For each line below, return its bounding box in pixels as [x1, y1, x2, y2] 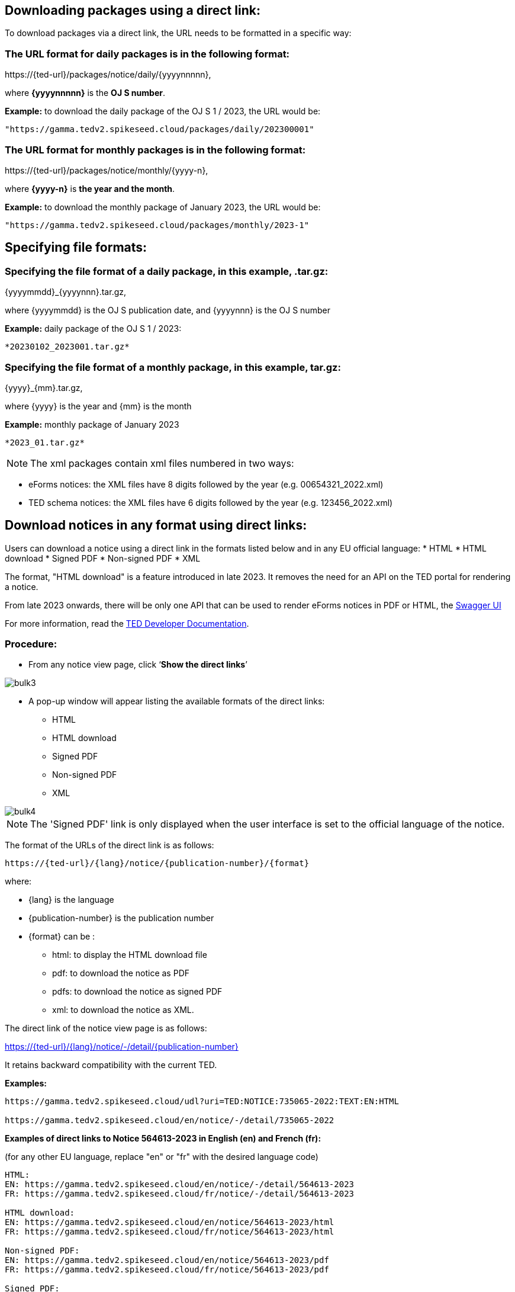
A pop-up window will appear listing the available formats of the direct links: [28, 696, 325, 707]
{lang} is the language [28, 895, 114, 905]
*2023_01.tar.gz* [5, 437, 85, 447]
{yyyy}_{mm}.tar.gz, [5, 382, 83, 393]
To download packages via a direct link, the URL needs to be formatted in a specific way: [5, 28, 352, 39]
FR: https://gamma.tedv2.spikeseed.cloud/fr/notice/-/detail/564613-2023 [5, 1189, 355, 1199]
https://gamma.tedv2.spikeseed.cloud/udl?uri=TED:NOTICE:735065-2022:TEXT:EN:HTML [5, 1097, 399, 1107]
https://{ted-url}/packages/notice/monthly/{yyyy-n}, [5, 165, 208, 175]
